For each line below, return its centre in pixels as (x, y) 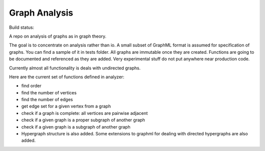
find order (31, 86)
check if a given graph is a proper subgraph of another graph (83, 120)
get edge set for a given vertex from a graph (66, 106)
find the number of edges (47, 100)
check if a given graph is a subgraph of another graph (76, 127)
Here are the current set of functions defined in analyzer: (67, 77)
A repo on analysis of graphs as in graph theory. (58, 36)
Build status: (22, 27)
